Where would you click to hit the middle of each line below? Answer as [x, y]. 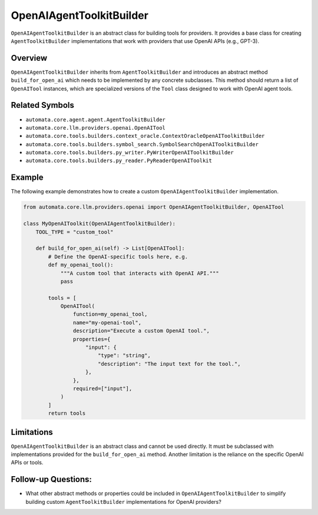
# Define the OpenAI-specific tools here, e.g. [118, 257]
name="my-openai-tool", [107, 322]
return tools [67, 413]
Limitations [32, 432]
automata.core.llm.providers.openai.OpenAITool [96, 128]
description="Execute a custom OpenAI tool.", [141, 331]
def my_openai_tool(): [81, 265]
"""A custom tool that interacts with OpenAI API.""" [140, 273]
